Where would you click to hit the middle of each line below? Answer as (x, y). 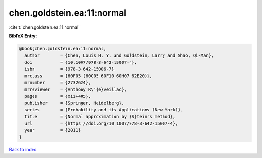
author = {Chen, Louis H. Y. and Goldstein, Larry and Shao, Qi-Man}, (119, 55)
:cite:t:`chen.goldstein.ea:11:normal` (44, 27)
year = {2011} (53, 130)
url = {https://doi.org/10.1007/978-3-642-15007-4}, (101, 123)
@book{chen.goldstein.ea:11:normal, (63, 49)
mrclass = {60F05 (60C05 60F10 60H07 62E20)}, (88, 76)
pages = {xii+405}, (58, 96)
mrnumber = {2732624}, (58, 83)
